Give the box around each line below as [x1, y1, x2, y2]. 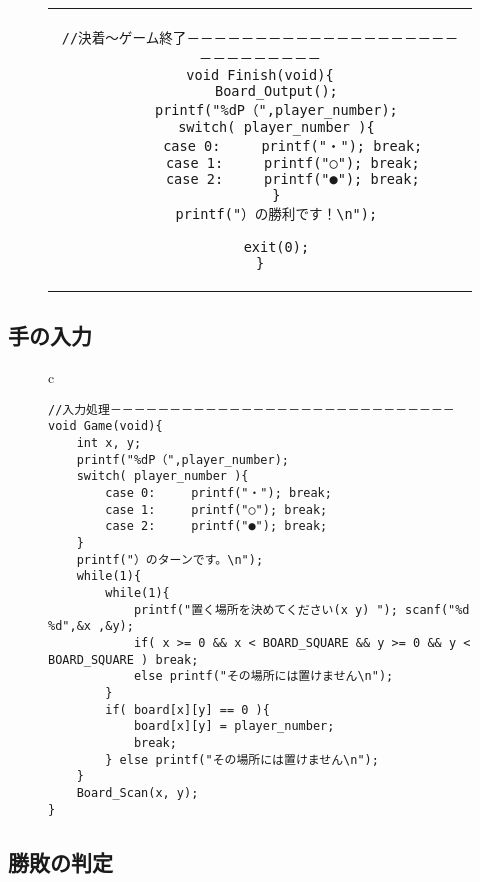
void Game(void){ [48, 419, 163, 434]
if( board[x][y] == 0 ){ [105, 702, 270, 717]
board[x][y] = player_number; [133, 719, 335, 734]
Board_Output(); [214, 83, 338, 99]
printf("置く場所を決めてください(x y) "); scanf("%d [133, 602, 470, 617]
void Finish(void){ [186, 67, 334, 83]
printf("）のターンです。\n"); [76, 552, 264, 567]
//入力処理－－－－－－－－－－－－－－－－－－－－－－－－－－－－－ [48, 402, 455, 417]
